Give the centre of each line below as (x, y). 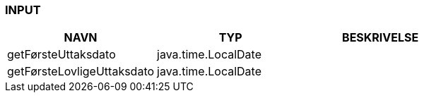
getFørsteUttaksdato (61, 55)
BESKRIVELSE (381, 38)
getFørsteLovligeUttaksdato (81, 72)
